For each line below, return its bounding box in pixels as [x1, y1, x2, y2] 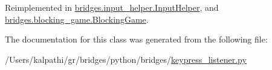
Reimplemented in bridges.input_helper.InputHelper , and [5, 1, 219, 13]
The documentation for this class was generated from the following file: [5, 33, 268, 45]
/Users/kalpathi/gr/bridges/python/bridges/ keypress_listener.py [5, 53, 247, 65]
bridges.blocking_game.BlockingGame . [5, 13, 149, 25]
